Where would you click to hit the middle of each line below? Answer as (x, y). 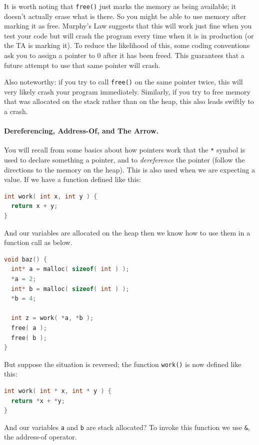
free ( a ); (29, 328)
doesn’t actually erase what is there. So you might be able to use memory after (125, 16)
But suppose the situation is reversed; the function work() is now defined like (123, 364)
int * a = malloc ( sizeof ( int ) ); (70, 269)
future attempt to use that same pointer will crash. (82, 65)
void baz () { (25, 259)
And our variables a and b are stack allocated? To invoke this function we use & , (127, 427)
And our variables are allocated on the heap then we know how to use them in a (127, 232)
